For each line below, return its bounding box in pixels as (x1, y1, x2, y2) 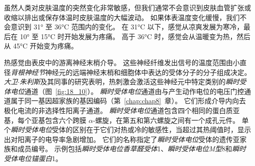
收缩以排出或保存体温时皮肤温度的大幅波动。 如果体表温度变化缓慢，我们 (4, 12, 240, 22)
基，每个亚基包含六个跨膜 (4, 115, 86, 125)
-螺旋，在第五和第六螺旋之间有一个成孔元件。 (93, 115, 240, 125)
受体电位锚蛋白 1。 (4, 153, 62, 163)
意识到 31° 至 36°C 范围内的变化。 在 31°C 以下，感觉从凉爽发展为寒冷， (10, 22, 244, 32)
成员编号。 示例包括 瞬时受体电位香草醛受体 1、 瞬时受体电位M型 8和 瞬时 (17, 143, 246, 154)
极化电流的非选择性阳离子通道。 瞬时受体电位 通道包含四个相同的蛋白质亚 (4, 105, 240, 115)
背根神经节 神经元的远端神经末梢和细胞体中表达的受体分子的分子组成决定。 (11, 67, 251, 77)
